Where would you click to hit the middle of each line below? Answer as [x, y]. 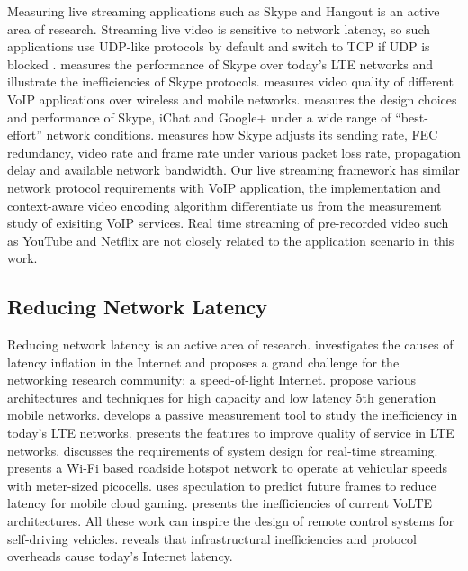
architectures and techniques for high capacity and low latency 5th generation [222, 397]
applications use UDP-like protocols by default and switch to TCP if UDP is [219, 46]
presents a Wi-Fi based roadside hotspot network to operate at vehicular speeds [227, 468]
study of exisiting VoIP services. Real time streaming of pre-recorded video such [228, 223]
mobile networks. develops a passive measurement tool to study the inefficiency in [233, 415]
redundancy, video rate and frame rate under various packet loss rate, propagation [234, 152]
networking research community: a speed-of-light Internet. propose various [211, 380]
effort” [25, 135]
